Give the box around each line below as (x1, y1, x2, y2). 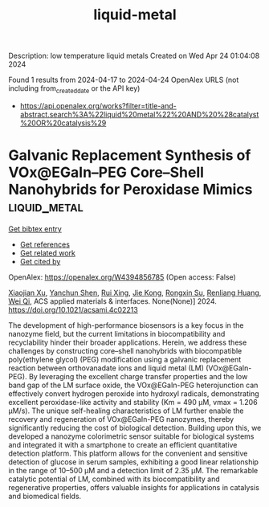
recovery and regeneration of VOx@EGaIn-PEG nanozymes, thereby (8, 414, 234, 423)
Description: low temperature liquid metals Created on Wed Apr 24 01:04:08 (8, 51, 260, 61)
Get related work (19, 247, 76, 258)
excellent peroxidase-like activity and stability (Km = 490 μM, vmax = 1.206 (8, 397, 259, 407)
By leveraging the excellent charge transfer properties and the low (28, 371, 248, 381)
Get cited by (19, 256, 61, 266)
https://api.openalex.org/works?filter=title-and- (19, 100, 177, 110)
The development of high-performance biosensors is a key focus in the (8, 320, 244, 330)
